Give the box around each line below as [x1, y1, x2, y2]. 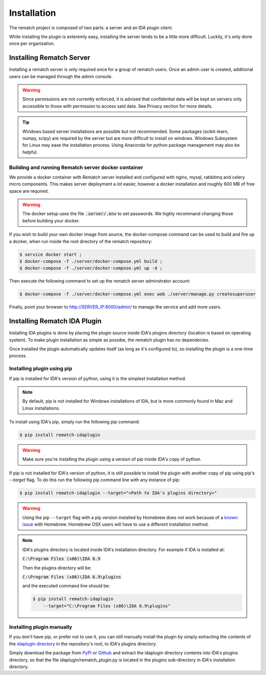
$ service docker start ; [19, 252, 82, 257]
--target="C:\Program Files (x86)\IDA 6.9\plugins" [43, 603, 171, 609]
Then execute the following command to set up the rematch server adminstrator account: [9, 278, 191, 284]
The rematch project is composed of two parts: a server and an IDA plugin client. [9, 25, 173, 31]
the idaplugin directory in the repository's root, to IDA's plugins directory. [9, 640, 157, 647]
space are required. [9, 188, 49, 194]
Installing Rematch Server [9, 53, 91, 62]
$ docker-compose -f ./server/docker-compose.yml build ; [19, 258, 163, 264]
